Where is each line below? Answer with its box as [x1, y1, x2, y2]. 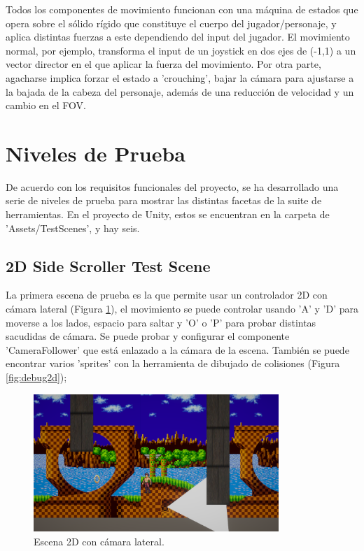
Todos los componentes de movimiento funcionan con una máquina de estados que [6, 2, 358, 16]
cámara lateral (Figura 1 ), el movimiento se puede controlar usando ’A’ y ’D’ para [6, 301, 359, 316]
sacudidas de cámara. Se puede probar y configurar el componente [6, 329, 290, 343]
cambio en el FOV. [6, 98, 86, 113]
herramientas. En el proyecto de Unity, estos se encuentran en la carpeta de [6, 207, 330, 222]
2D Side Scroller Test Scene [6, 255, 211, 276]
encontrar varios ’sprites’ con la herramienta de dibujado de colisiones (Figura [6, 356, 340, 371]
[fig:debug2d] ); [6, 370, 67, 385]
